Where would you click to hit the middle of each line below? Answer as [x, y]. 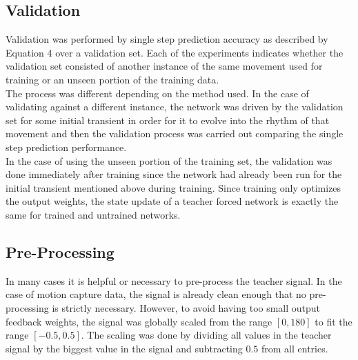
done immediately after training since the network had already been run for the [174, 174]
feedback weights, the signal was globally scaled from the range [139, 321]
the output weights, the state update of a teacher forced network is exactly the [172, 201]
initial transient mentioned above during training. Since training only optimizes [173, 187]
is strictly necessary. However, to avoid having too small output [186, 307]
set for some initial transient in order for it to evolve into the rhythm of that [168, 120]
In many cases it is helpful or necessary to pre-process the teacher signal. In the [174, 280]
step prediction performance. [66, 147]
